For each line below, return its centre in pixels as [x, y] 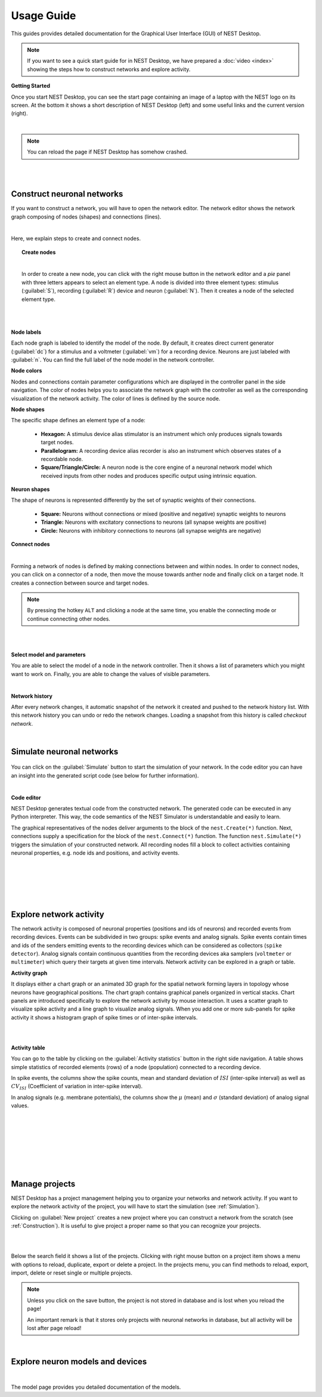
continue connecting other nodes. [69, 619]
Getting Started [31, 86]
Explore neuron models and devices [79, 1362]
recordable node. [62, 459]
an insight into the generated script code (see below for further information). [105, 775]
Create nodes [39, 252]
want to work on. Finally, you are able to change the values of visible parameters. [111, 674]
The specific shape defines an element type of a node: [78, 420]
